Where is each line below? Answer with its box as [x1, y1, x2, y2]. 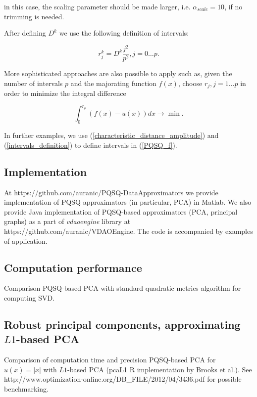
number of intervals [4, 78, 63, 88]
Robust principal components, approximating [4, 317, 241, 332]
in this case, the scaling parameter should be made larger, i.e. [4, 1, 191, 11]
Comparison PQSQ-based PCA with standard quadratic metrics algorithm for [4, 283, 241, 293]
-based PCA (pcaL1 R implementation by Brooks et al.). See [67, 364, 252, 374]
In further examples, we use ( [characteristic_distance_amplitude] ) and [4, 130, 219, 140]
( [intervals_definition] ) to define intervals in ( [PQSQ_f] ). [4, 139, 177, 150]
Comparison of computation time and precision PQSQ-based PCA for [4, 354, 216, 365]
